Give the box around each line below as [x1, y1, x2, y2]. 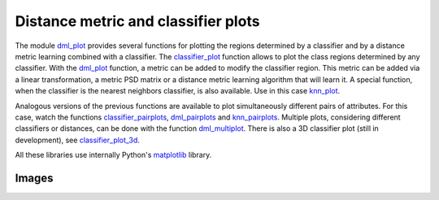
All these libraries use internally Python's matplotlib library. [15, 150, 212, 160]
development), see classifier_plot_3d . [15, 135, 140, 145]
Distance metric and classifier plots [15, 12, 260, 30]
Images [15, 171, 54, 185]
